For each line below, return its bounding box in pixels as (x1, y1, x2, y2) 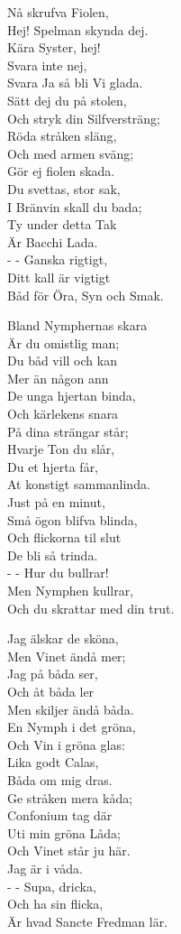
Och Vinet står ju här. (7, 841, 131, 860)
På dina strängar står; (7, 421, 129, 440)
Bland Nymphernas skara (7, 316, 148, 335)
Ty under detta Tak (7, 215, 117, 234)
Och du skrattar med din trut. (7, 598, 175, 617)
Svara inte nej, (7, 55, 87, 74)
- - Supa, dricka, (7, 876, 96, 895)
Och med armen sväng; (7, 143, 134, 162)
